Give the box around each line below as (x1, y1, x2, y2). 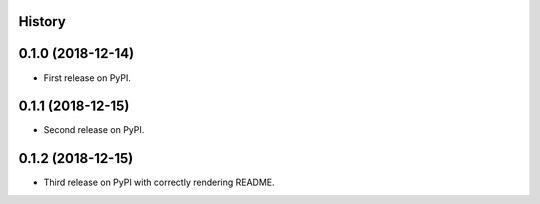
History (18, 13, 67, 30)
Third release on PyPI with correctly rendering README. (43, 176, 275, 189)
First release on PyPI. (43, 71, 132, 84)
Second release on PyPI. (43, 124, 145, 136)
